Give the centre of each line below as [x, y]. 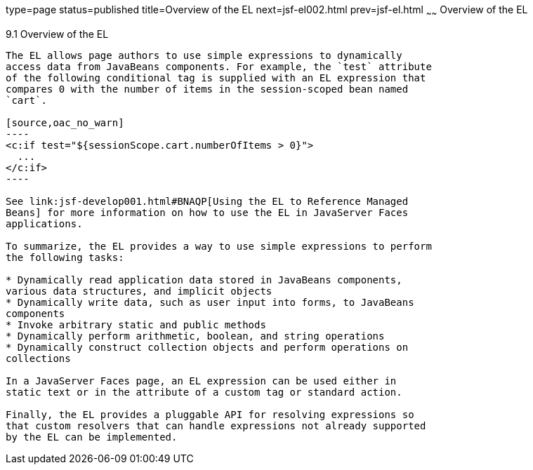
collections [38, 358]
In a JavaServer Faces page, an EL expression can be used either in [201, 381]
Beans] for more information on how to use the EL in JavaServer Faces [207, 212]
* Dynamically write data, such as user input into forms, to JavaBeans [210, 302]
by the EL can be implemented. [92, 437]
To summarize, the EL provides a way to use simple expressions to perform [219, 246]
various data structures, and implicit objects [139, 291]
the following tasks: [65, 257]
